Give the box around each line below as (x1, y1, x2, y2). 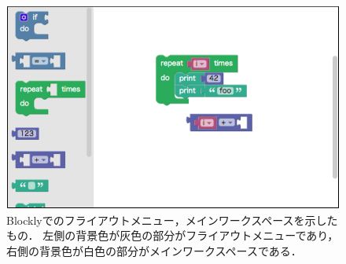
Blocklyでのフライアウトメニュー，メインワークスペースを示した (6, 211, 338, 228)
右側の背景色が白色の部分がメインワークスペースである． (6, 242, 302, 258)
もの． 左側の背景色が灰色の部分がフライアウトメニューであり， (6, 227, 339, 244)
